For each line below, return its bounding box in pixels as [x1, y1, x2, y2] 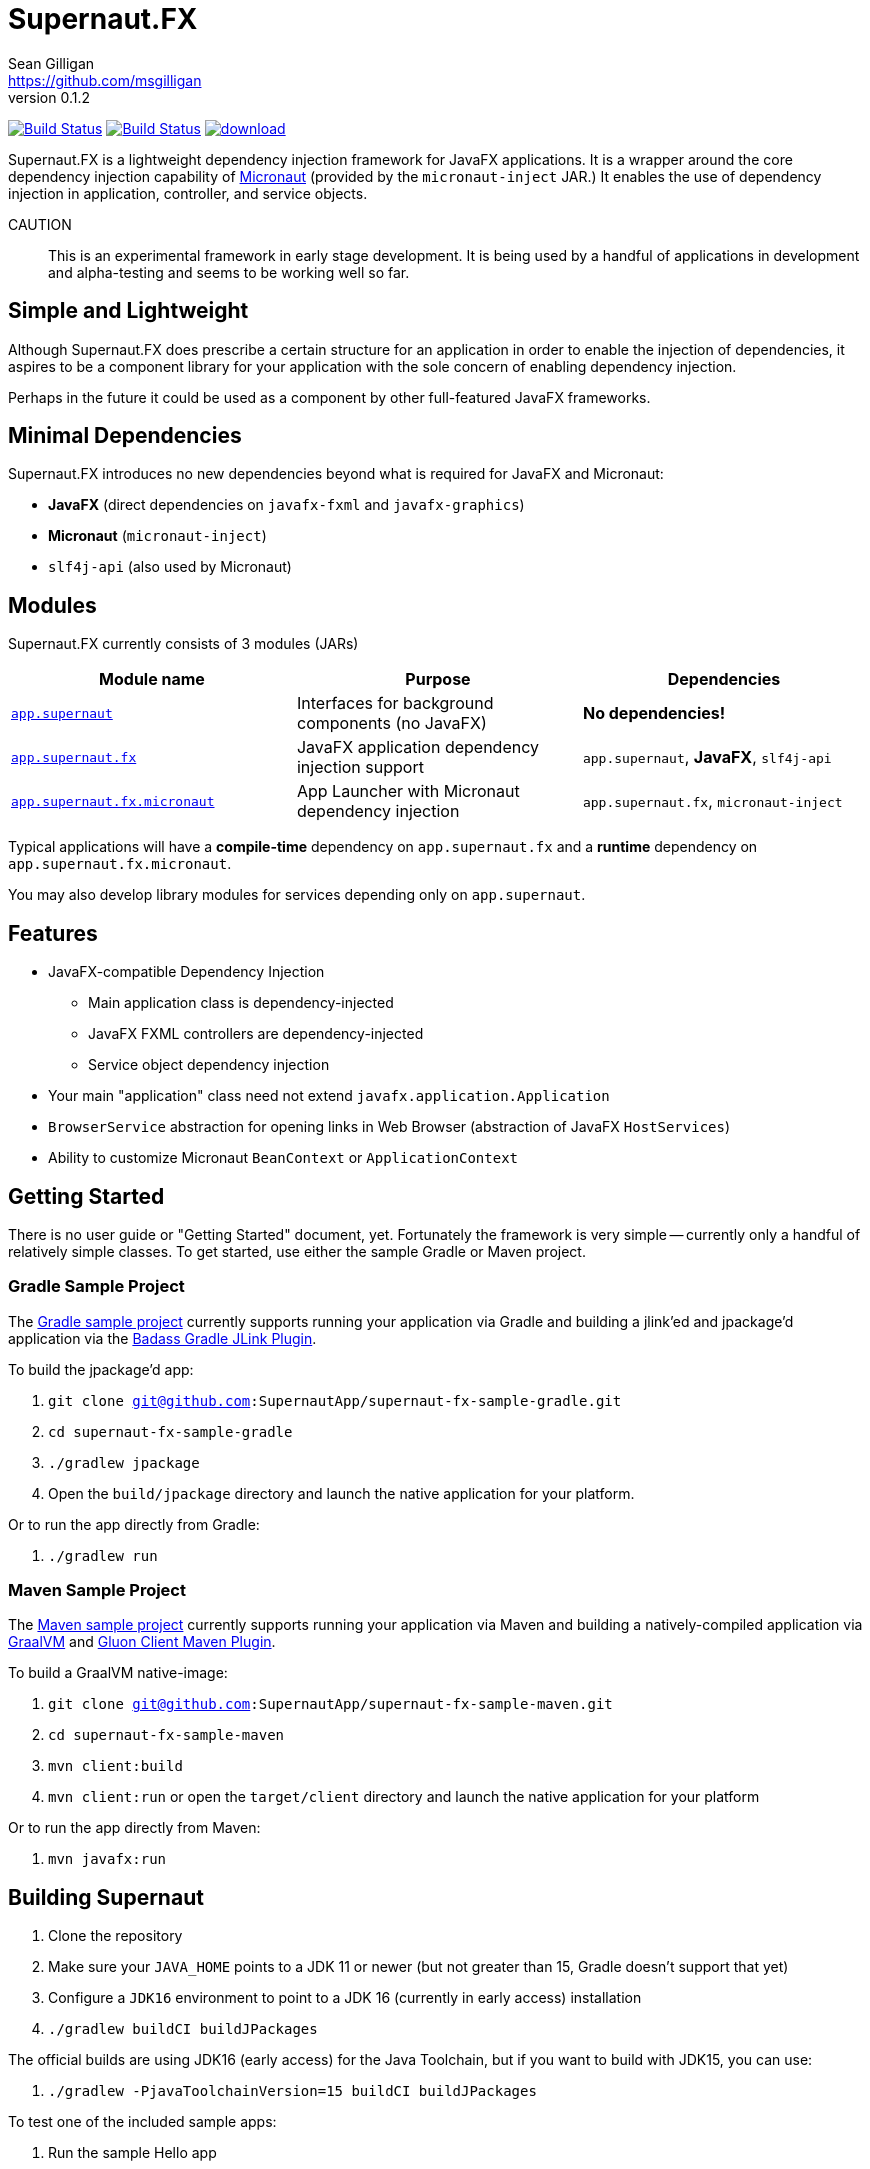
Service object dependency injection [88, 1056, 330, 1074]
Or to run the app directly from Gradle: [8, 1515, 260, 1533]
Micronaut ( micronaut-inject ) [48, 527, 267, 545]
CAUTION [8, 215, 72, 233]
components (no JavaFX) [296, 713, 487, 734]
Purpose [405, 669, 471, 690]
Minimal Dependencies [8, 423, 242, 449]
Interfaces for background [296, 693, 494, 714]
